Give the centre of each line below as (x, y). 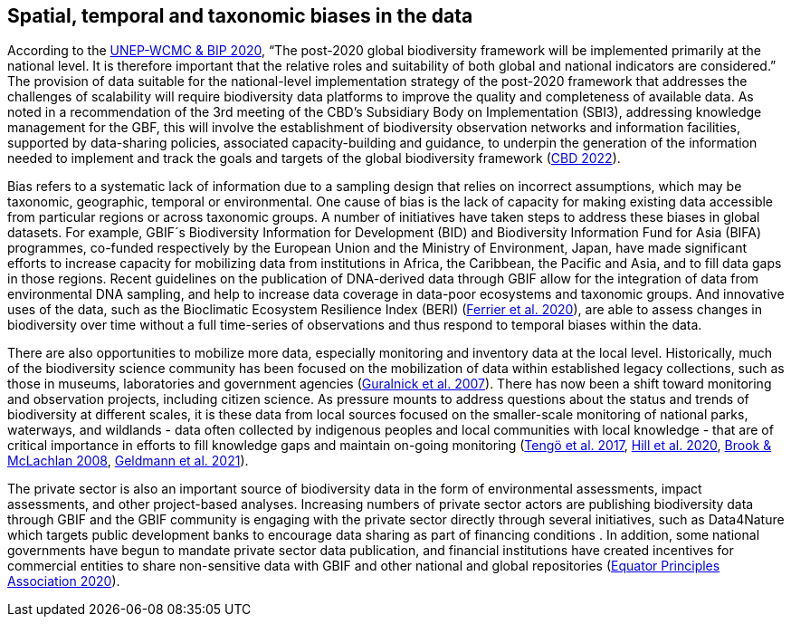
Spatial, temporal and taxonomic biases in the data (240, 16)
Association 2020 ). (64, 581)
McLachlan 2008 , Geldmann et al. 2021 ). (128, 461)
